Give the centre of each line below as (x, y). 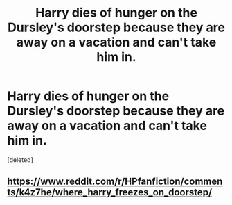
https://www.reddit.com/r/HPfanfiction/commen (115, 182)
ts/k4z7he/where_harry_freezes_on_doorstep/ (110, 192)
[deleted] (20, 159)
